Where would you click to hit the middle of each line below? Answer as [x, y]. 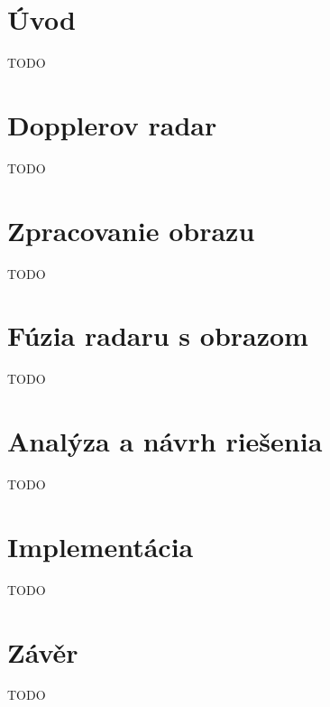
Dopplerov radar [112, 124]
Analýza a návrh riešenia [165, 441]
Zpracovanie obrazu [131, 230]
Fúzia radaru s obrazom [158, 335]
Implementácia [101, 546]
